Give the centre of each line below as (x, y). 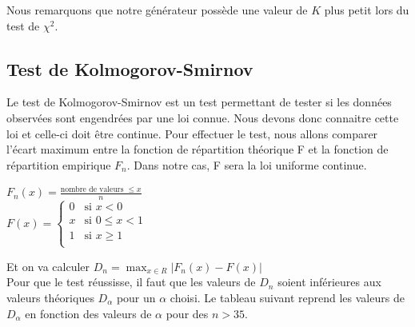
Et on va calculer (48, 266)
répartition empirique (59, 164)
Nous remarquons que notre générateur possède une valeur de (157, 10)
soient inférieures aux (329, 282)
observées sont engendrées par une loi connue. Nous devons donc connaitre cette (203, 117)
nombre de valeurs (92, 189)
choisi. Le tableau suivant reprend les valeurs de (287, 297)
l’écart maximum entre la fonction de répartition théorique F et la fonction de (198, 149)
